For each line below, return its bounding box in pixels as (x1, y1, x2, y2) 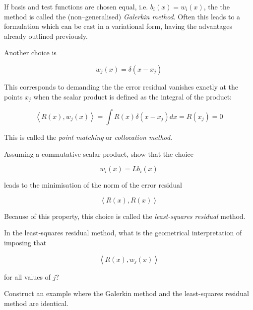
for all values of (4, 271, 51, 282)
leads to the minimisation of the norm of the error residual (4, 180, 182, 190)
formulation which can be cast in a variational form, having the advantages (4, 21, 232, 31)
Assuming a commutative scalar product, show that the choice (4, 148, 193, 159)
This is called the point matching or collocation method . (4, 132, 173, 142)
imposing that (4, 237, 47, 247)
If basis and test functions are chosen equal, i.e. (4, 1, 148, 11)
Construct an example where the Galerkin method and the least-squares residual (4, 288, 249, 299)
